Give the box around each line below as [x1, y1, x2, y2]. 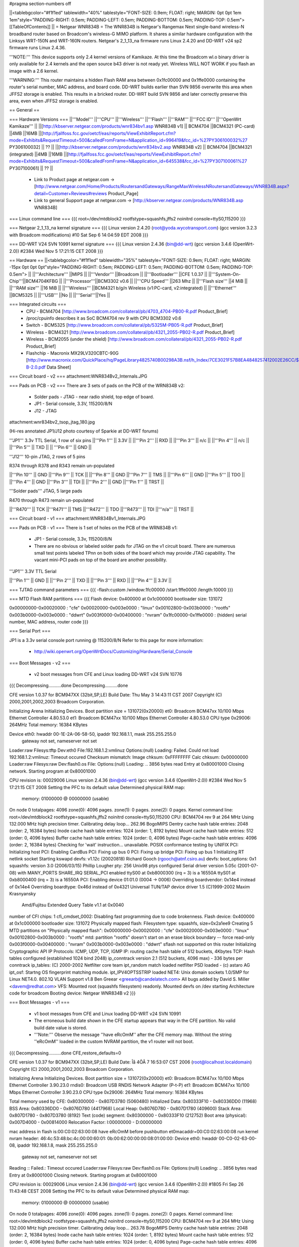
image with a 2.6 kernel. [9, 68, 59, 74]
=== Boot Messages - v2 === [9, 660, 71, 666]
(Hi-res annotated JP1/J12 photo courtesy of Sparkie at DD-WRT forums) [9, 428, 159, 434]
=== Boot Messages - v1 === [9, 999, 70, 1005]
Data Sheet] [46, 364, 71, 370]
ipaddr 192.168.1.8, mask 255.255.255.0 [17, 1142, 98, 1148]
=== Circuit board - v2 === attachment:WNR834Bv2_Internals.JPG [9, 373, 148, 379]
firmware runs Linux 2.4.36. [9, 45, 66, 51]
